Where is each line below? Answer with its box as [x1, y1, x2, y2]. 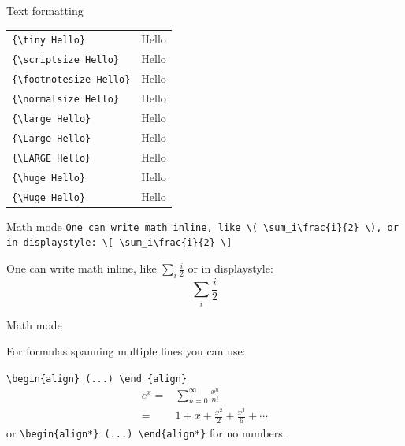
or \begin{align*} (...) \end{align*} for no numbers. [6, 425, 286, 441]
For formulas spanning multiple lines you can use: [6, 343, 246, 359]
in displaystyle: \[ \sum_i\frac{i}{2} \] [6, 237, 232, 249]
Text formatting [6, 2, 84, 18]
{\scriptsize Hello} [12, 54, 120, 66]
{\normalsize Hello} [12, 94, 120, 106]
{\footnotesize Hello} [12, 74, 131, 86]
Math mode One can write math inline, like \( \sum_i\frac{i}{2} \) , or [6, 217, 399, 234]
